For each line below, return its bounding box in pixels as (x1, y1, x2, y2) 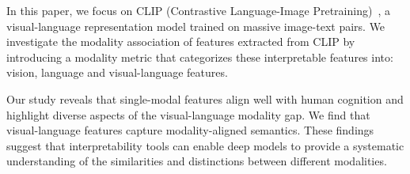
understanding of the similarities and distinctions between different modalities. (6, 153, 387, 169)
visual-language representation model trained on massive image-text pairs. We (6, 17, 385, 34)
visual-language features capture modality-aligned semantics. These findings (6, 122, 374, 138)
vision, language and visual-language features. (6, 64, 228, 81)
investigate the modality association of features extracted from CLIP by (6, 33, 355, 50)
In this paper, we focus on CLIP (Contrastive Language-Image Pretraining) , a (6, 2, 390, 18)
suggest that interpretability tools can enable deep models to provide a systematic (6, 137, 404, 153)
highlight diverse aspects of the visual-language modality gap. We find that (6, 106, 370, 123)
